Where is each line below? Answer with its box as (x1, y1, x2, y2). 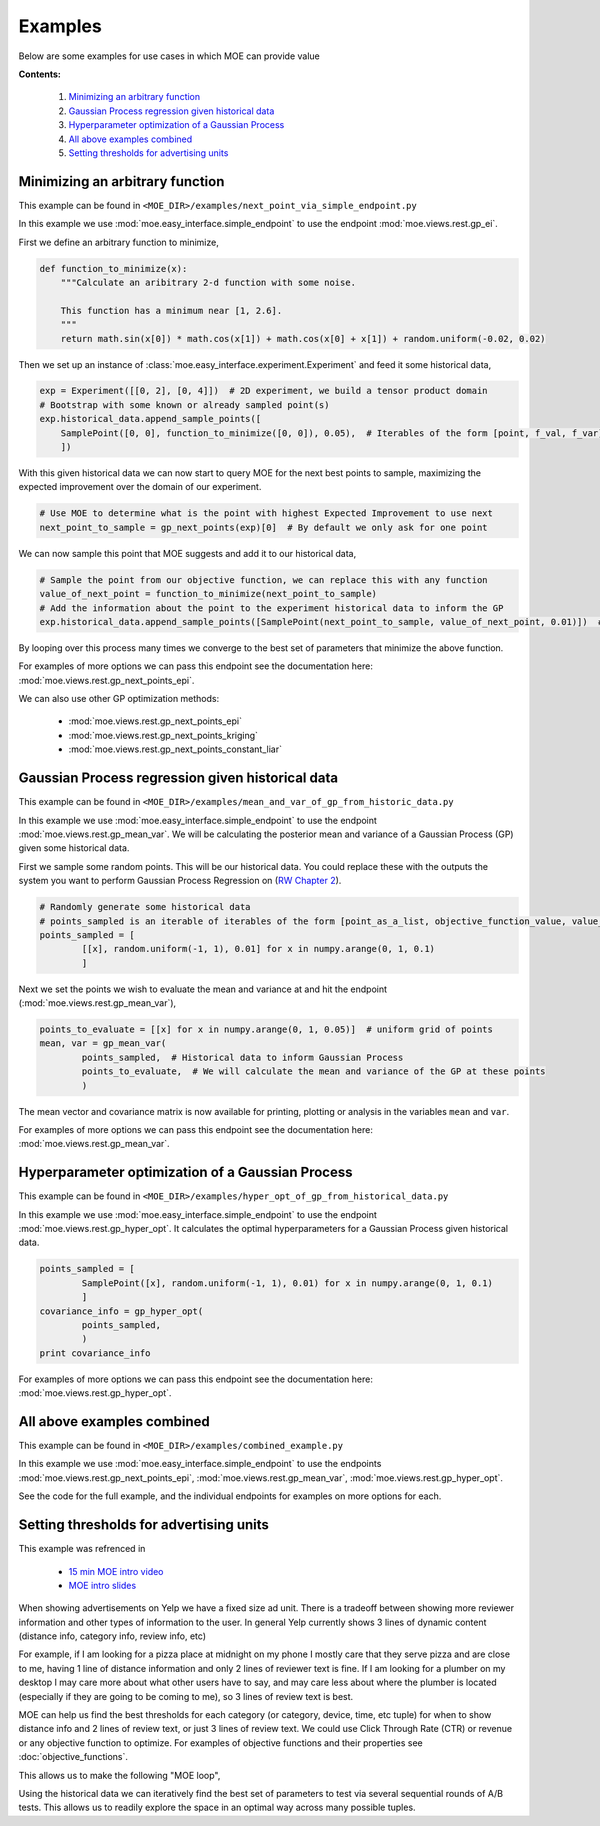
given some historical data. (18, 842, 130, 854)
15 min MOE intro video (68, 1565, 164, 1577)
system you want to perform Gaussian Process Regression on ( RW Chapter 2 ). (18, 875, 342, 887)
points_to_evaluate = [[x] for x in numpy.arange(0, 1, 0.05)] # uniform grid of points (39, 1024, 494, 1035)
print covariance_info (39, 1347, 151, 1359)
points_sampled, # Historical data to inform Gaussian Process (81, 1051, 404, 1063)
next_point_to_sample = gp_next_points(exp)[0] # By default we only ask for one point (39, 521, 489, 533)
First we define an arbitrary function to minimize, (18, 236, 219, 248)
